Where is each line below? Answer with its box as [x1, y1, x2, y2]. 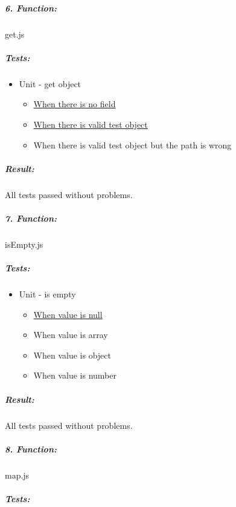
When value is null [33, 308, 103, 320]
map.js [5, 468, 30, 481]
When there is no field [33, 98, 116, 110]
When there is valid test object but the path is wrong [33, 138, 232, 151]
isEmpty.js [5, 237, 43, 250]
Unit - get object [19, 77, 81, 90]
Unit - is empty [19, 287, 76, 300]
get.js [5, 27, 25, 40]
